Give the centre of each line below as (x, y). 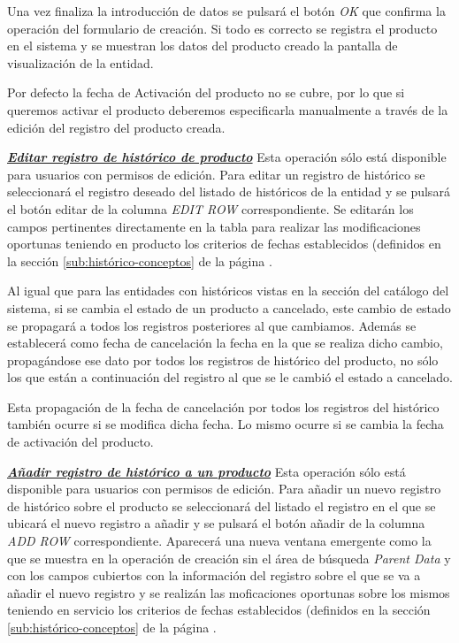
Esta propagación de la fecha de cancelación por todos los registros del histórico (223, 406)
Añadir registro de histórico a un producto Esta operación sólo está (207, 471)
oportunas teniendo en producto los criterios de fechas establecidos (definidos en (224, 244)
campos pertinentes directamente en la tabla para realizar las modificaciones (214, 226)
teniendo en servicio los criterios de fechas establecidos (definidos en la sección (219, 610)
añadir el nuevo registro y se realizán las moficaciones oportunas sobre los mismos (229, 592)
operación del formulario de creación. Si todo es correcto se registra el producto (222, 28)
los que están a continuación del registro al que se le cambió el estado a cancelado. (230, 377)
